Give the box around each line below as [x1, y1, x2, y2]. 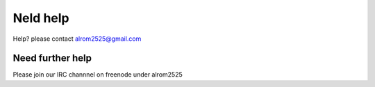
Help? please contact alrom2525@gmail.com [12, 35, 142, 43]
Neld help [12, 10, 69, 26]
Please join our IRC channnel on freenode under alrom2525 [12, 70, 183, 79]
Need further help [12, 52, 92, 64]
